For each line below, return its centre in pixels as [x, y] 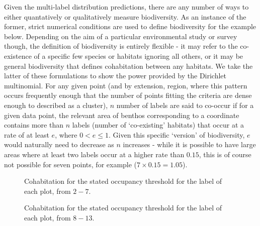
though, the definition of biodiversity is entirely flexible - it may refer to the [121, 46]
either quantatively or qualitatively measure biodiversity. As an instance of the [125, 16]
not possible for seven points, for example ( [71, 164]
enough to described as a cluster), [56, 105]
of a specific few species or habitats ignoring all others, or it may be [139, 55]
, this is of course [225, 154]
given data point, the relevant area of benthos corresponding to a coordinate [122, 115]
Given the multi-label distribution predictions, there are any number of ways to [126, 7]
